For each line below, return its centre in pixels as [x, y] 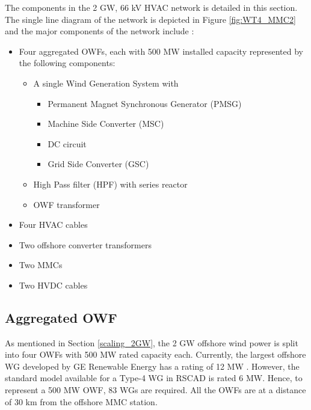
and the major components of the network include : [100, 31]
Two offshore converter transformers [85, 244]
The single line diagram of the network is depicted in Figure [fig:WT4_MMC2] [150, 19]
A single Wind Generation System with [106, 83]
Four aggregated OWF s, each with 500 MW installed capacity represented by [161, 51]
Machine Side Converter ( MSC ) [106, 124]
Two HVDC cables [53, 285]
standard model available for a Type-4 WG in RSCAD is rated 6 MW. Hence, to [154, 378]
